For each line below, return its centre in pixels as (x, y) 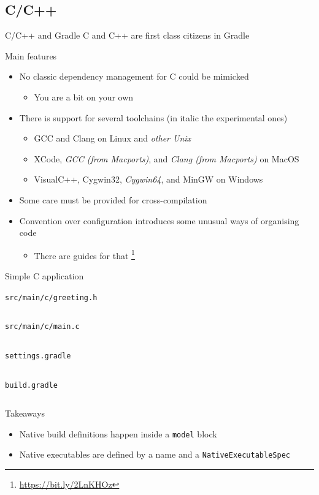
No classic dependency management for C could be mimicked (134, 76)
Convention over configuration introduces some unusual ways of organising (159, 220)
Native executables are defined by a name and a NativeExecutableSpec (155, 454)
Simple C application (44, 275)
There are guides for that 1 (84, 254)
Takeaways (25, 413)
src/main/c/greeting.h (51, 297)
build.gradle (31, 385)
